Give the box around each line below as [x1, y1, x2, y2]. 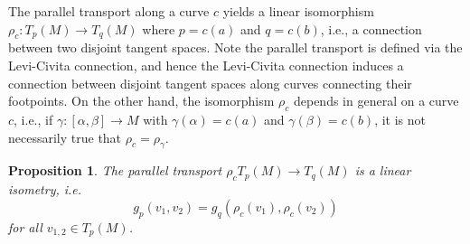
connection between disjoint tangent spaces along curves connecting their [8, 73, 412, 92]
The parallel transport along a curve [8, 2, 210, 20]
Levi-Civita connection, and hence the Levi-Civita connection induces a [8, 55, 404, 74]
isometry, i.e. [8, 180, 82, 199]
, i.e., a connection [320, 19, 422, 38]
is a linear [354, 161, 411, 180]
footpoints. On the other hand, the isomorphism [8, 91, 275, 110]
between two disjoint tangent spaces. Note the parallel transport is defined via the [8, 38, 463, 57]
